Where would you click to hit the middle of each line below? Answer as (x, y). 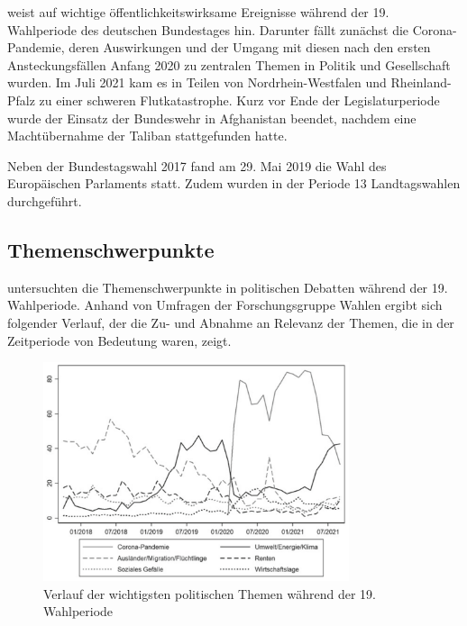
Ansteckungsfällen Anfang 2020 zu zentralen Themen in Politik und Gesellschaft (229, 64)
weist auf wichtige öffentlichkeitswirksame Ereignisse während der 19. (198, 12)
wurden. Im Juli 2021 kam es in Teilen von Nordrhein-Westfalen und (197, 82)
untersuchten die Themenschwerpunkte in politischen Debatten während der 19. (228, 287)
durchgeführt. (45, 200)
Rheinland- (421, 82)
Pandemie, (36, 47)
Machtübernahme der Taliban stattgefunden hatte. (147, 136)
